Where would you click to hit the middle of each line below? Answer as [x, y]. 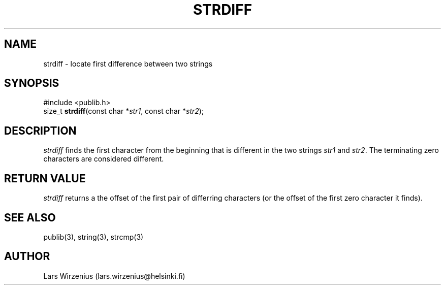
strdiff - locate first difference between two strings [128, 63]
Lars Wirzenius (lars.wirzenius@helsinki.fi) [114, 276]
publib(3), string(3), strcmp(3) [93, 237]
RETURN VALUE [45, 178]
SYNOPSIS [32, 83]
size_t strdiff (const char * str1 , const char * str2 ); [124, 111]
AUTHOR [27, 256]
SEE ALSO [30, 217]
